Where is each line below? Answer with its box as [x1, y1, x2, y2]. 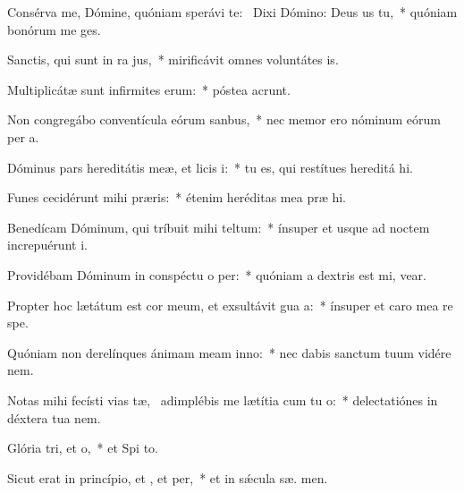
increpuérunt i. [7, 235, 88, 254]
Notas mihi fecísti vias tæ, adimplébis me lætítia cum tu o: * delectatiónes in [7, 390, 438, 409]
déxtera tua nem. [7, 408, 101, 427]
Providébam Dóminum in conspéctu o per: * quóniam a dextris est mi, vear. [7, 265, 426, 284]
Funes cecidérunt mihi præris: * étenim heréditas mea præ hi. [7, 188, 347, 207]
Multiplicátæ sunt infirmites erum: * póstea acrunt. [7, 80, 291, 98]
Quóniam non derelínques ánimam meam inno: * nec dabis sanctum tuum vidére [7, 343, 451, 361]
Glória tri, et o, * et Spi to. [7, 438, 158, 457]
